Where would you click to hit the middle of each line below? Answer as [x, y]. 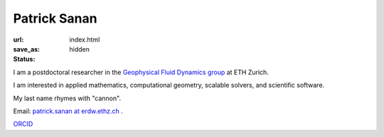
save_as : [27, 49]
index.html [85, 40]
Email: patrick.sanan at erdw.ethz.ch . [68, 111]
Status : [24, 59]
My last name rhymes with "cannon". [67, 98]
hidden [80, 49]
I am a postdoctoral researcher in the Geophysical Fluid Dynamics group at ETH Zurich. [141, 72]
